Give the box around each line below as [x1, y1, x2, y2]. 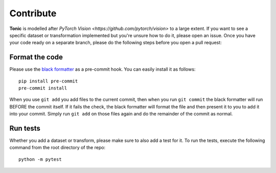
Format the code [9, 53, 63, 62]
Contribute [9, 8, 57, 19]
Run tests [9, 124, 40, 132]
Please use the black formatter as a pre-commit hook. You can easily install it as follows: [9, 66, 196, 72]
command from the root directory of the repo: [9, 145, 106, 151]
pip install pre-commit [18, 78, 78, 84]
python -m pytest [18, 156, 62, 162]
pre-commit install [18, 85, 67, 91]
